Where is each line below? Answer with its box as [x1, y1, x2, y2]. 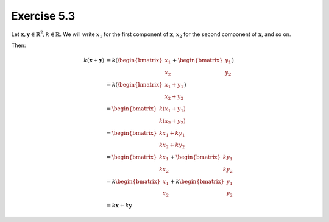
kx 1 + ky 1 [158, 129, 185, 138]
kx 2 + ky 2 [158, 141, 185, 150]
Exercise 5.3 [11, 9, 76, 23]
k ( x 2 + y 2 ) [158, 117, 186, 126]
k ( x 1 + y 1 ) [158, 106, 186, 113]
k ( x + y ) [83, 57, 105, 64]
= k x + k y [106, 202, 132, 209]
